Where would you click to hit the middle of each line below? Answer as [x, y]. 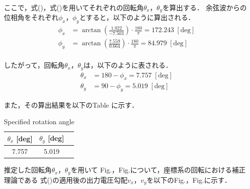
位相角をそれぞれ [31, 17]
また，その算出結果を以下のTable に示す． [71, 105]
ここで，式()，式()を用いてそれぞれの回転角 [74, 7]
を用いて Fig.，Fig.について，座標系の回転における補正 [158, 170]
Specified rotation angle [39, 121]
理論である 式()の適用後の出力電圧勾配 [66, 180]
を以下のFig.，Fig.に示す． [189, 180]
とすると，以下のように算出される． [137, 17]
